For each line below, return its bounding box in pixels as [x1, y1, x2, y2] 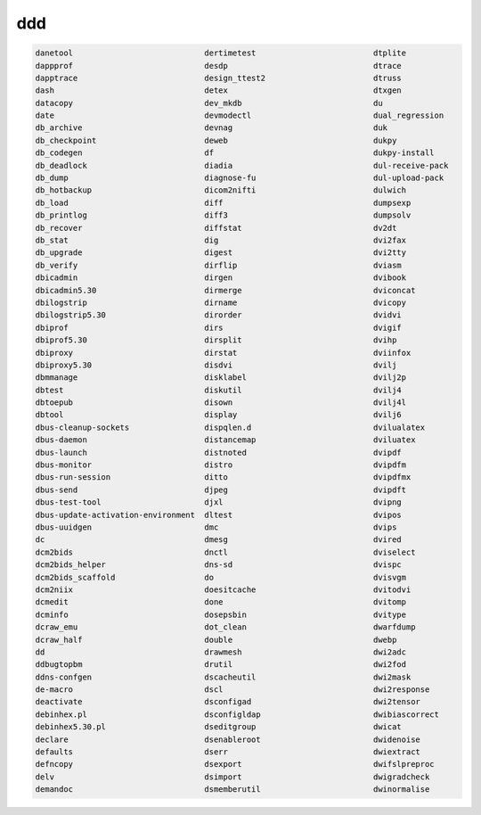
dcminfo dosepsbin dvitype [35, 609, 407, 620]
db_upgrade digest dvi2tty [35, 248, 407, 258]
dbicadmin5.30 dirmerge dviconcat [35, 285, 416, 295]
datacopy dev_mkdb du [35, 98, 383, 108]
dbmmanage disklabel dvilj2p [35, 373, 407, 383]
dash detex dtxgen [35, 86, 403, 95]
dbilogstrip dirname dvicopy [35, 297, 407, 308]
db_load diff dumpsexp [35, 197, 412, 208]
